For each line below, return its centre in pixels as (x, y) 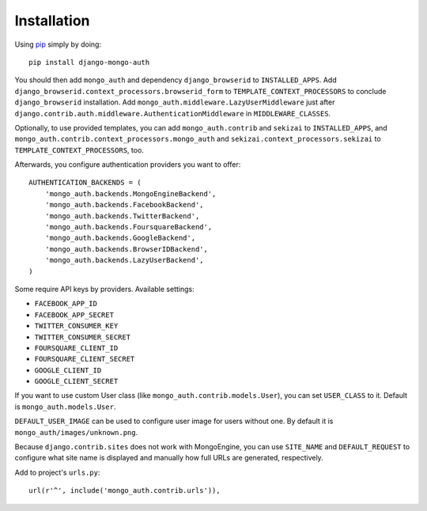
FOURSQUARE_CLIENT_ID (76, 348)
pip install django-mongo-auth (89, 62)
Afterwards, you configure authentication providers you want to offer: (128, 165)
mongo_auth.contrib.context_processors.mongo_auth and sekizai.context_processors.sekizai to (198, 139)
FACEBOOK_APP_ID (66, 304)
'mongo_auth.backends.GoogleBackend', (120, 238)
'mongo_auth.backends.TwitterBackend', (122, 216)
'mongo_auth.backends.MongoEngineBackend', (130, 193)
